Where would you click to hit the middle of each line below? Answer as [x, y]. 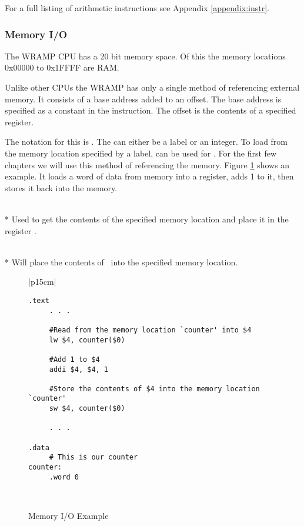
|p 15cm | [42, 282]
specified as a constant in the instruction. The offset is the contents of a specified [151, 110]
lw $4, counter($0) [87, 340]
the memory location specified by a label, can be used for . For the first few [141, 153]
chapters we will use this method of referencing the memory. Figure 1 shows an [147, 164]
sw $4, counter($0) [87, 409]
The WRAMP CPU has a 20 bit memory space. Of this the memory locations [145, 56]
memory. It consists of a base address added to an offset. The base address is [143, 99]
